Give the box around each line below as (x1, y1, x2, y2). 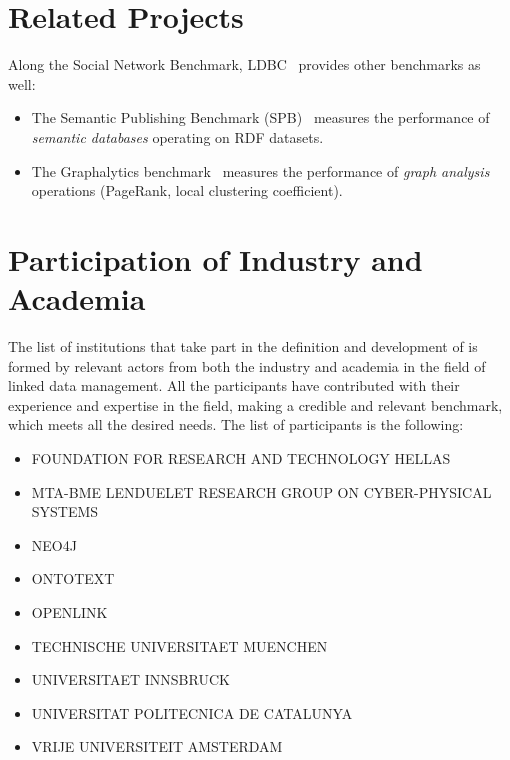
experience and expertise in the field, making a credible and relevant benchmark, (8, 394, 503, 415)
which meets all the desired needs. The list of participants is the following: (8, 414, 464, 435)
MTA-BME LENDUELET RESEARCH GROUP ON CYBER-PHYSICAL (31, 481, 492, 502)
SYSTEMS (31, 501, 99, 522)
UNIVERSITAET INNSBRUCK (31, 669, 230, 690)
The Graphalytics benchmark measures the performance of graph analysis (31, 160, 490, 181)
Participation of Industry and (8, 238, 423, 279)
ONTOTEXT (31, 568, 115, 589)
